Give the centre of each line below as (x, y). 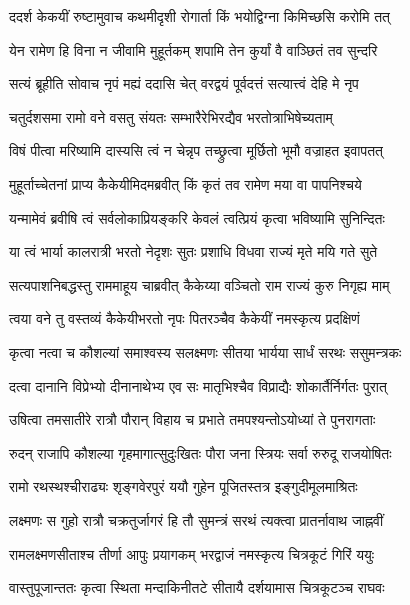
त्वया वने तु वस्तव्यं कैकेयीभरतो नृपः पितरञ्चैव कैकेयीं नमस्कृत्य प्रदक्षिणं (184, 318)
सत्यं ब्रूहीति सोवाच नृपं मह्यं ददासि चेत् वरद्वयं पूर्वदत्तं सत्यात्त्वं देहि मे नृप (184, 83)
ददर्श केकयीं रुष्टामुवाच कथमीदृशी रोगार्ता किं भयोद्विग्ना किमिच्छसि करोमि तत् (199, 16)
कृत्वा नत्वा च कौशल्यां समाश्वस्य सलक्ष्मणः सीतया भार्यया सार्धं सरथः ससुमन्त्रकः (205, 351)
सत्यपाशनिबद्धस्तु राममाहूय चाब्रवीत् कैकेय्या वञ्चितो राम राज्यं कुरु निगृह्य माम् (199, 284)
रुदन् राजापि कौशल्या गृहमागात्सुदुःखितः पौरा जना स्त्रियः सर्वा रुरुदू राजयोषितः (200, 452)
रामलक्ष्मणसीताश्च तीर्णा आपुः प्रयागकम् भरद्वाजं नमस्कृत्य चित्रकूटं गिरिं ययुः (192, 553)
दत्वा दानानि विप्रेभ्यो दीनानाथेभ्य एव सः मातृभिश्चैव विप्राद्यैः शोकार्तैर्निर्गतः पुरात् (198, 385)
